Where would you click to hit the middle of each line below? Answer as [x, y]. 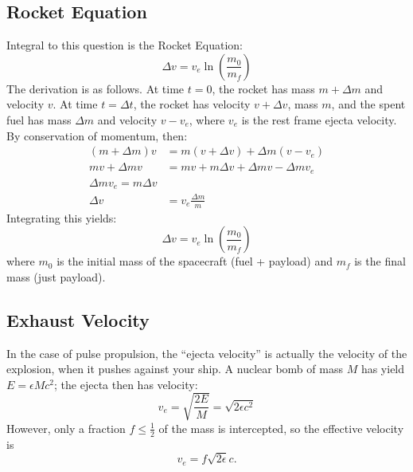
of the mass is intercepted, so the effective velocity [281, 428]
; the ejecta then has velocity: [126, 384]
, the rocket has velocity [192, 104]
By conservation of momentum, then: [97, 135]
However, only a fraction [66, 428]
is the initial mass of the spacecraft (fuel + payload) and [195, 261]
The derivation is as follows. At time [95, 88]
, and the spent [368, 104]
